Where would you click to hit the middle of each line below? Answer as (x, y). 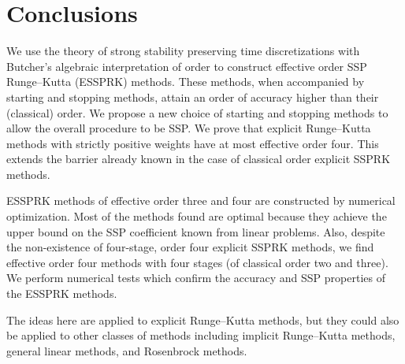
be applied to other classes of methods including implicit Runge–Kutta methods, (201, 335)
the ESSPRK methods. (62, 293)
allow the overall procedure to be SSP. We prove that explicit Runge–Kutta (189, 128)
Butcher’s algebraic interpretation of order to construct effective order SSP (187, 66)
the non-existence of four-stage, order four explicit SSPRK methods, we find (190, 247)
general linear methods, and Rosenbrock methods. (127, 350)
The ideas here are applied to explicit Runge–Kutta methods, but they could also (203, 319)
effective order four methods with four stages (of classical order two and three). (197, 262)
